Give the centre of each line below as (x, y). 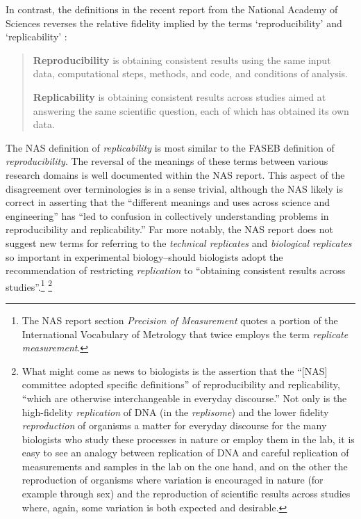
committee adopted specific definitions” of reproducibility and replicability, (181, 384)
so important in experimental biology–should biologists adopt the (144, 256)
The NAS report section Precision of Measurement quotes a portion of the (180, 320)
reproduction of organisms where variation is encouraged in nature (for (173, 480)
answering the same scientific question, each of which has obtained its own (191, 110)
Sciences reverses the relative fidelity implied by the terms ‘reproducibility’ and (174, 23)
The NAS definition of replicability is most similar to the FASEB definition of (170, 147)
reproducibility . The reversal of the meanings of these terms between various (167, 161)
